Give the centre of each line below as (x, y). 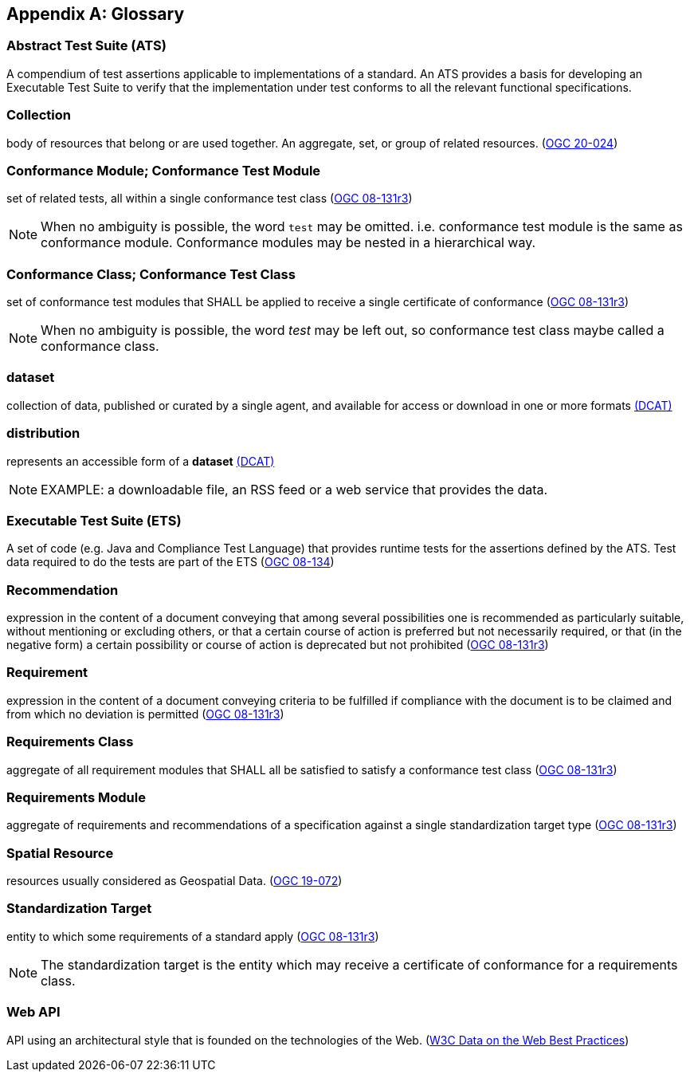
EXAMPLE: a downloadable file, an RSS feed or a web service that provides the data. (294, 489)
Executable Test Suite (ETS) (94, 520)
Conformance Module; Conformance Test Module (164, 170)
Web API (33, 1012)
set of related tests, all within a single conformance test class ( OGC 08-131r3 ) (210, 199)
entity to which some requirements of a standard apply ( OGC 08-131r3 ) (193, 936)
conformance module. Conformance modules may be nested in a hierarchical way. (288, 243)
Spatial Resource (60, 853)
